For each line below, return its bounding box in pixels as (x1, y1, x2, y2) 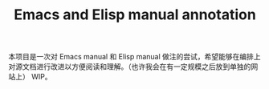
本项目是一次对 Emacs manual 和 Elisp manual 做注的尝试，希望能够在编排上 (8, 52, 261, 62)
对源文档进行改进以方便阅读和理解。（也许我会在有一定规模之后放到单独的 (8, 62, 251, 71)
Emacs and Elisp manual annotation (13, 6, 257, 24)
